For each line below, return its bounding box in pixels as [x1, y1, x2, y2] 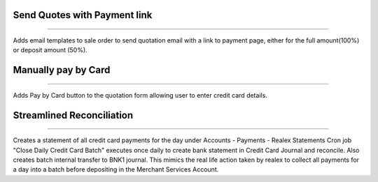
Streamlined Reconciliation [13, 109, 134, 121]
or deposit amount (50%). [13, 46, 87, 54]
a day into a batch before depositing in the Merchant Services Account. [13, 165, 219, 174]
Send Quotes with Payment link [13, 9, 153, 21]
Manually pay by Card [13, 64, 111, 76]
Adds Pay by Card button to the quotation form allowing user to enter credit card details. [13, 91, 267, 99]
